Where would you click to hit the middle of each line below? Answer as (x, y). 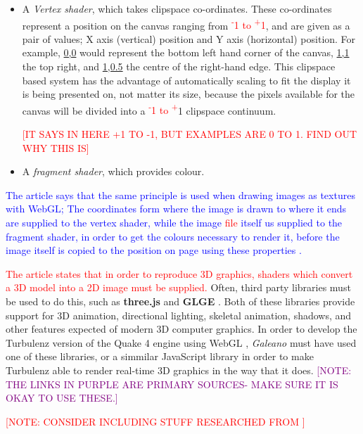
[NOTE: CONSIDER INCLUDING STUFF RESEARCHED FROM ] (155, 421)
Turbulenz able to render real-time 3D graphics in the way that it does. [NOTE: (179, 370)
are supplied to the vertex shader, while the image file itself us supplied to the (174, 223)
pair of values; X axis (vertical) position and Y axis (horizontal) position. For (189, 38)
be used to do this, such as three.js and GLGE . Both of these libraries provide (180, 301)
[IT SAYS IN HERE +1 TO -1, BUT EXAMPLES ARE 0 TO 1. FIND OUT (190, 134)
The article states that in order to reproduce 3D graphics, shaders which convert (179, 273)
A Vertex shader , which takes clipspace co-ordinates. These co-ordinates (177, 8)
